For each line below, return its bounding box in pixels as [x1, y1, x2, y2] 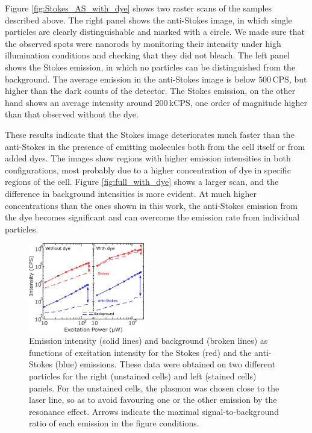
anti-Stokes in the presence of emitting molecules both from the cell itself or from [5, 140, 305, 152]
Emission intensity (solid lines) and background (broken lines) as [29, 334, 268, 347]
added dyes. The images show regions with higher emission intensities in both [5, 152, 291, 164]
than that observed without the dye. [5, 108, 139, 120]
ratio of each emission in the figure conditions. [29, 417, 199, 429]
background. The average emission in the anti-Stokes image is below [5, 72, 256, 85]
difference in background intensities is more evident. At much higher [5, 187, 257, 199]
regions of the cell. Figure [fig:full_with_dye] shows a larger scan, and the [5, 175, 279, 188]
